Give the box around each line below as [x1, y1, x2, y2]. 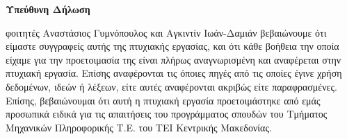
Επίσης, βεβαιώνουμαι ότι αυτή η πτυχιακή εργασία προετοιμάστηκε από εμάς [6, 93, 321, 107]
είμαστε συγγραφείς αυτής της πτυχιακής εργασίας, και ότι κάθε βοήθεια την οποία [6, 39, 339, 53]
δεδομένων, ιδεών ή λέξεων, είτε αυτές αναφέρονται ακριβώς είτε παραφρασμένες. [6, 79, 337, 93]
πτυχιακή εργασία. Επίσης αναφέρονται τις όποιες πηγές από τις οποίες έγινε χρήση [6, 66, 342, 80]
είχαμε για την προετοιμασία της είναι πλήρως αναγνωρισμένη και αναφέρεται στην [6, 52, 341, 66]
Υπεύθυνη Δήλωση [6, 2, 90, 16]
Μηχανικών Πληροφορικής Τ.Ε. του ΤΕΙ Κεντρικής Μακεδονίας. [6, 120, 272, 134]
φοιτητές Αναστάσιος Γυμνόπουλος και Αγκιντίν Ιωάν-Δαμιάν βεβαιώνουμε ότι [6, 25, 327, 39]
